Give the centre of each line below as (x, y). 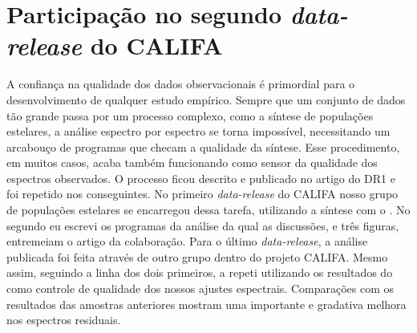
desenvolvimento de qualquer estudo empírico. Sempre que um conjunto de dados (206, 99)
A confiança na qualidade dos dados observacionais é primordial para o (181, 84)
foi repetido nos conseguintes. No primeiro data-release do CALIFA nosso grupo (202, 194)
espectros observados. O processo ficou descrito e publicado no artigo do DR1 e (201, 178)
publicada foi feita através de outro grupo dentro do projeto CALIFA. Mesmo (197, 256)
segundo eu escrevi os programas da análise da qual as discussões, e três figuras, (203, 225)
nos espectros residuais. (64, 320)
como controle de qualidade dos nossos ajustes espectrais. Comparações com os (200, 288)
